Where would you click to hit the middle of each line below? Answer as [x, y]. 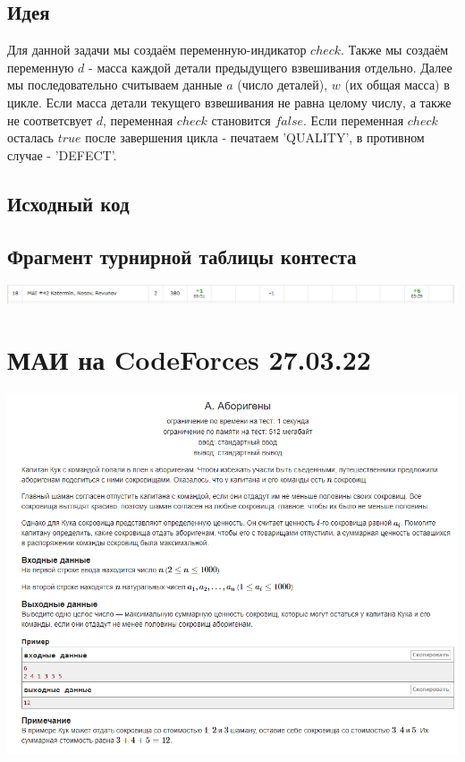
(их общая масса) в [397, 85]
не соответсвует [50, 120]
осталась [30, 137]
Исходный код [68, 203]
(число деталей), [283, 85]
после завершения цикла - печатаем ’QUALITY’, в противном [255, 137]
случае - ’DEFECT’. [62, 154]
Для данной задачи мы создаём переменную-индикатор [157, 50]
